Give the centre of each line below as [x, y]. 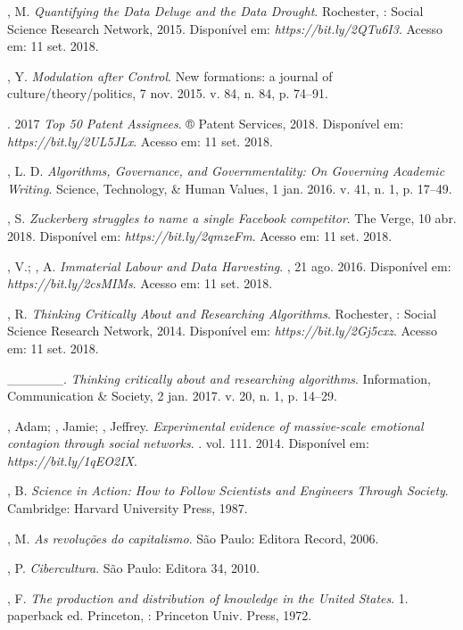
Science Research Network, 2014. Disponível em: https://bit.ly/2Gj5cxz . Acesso [223, 331]
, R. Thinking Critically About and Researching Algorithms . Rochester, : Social [222, 313]
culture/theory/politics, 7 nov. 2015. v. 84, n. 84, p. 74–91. [168, 93]
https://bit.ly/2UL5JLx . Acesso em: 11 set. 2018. [140, 141]
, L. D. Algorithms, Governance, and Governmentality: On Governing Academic [226, 171]
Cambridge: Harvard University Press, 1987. [128, 508]
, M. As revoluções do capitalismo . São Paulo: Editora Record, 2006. [193, 538]
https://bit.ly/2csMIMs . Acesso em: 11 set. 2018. [140, 283]
